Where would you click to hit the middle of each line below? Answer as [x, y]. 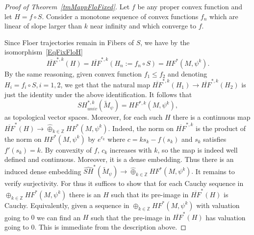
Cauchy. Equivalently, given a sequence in [67, 205]
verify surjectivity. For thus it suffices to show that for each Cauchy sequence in [124, 183]
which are [224, 16]
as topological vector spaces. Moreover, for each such [84, 117]
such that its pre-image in [150, 194]
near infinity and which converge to [143, 26]
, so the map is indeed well [198, 149]
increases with [131, 149]
